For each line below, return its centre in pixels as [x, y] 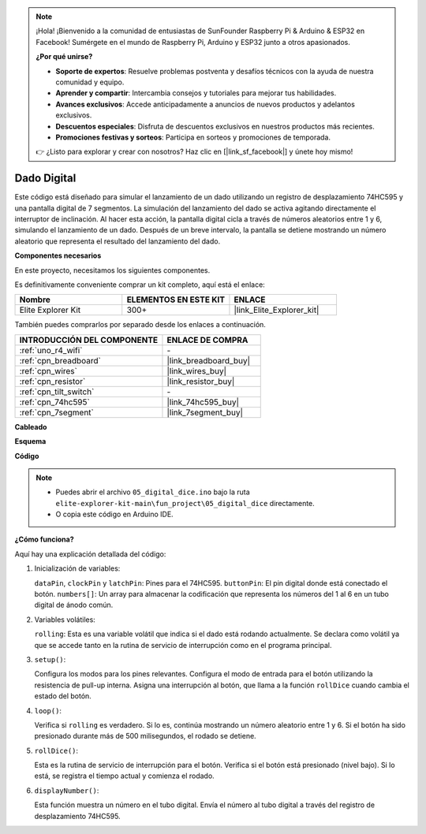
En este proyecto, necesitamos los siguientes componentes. [112, 270]
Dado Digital [45, 179]
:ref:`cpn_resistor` [52, 381]
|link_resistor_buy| [201, 381]
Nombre [35, 300]
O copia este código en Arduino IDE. [114, 514]
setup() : [50, 659]
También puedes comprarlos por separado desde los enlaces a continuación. [140, 325]
